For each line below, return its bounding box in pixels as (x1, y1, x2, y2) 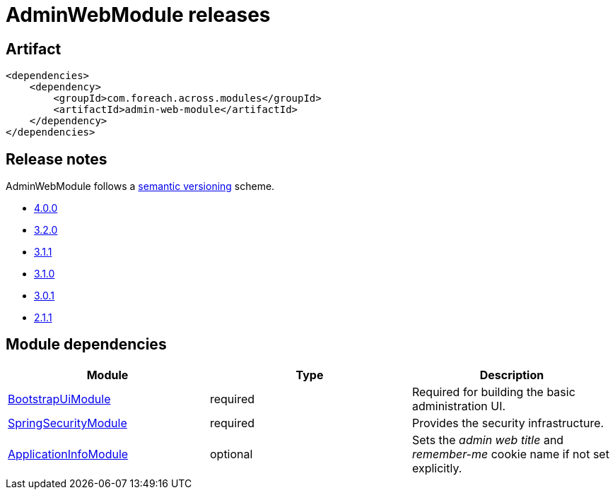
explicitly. (411, 460, 462, 475)
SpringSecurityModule (8, 415, 127, 430)
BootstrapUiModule (8, 391, 111, 406)
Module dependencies (6, 335, 167, 354)
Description (479, 367, 544, 382)
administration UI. (411, 398, 506, 413)
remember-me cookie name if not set (411, 446, 609, 461)
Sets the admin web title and (411, 432, 564, 447)
